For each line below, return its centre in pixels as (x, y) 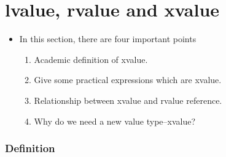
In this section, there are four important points (108, 39)
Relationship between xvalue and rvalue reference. (128, 100)
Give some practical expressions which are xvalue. (128, 80)
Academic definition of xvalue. (91, 59)
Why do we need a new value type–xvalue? (115, 121)
